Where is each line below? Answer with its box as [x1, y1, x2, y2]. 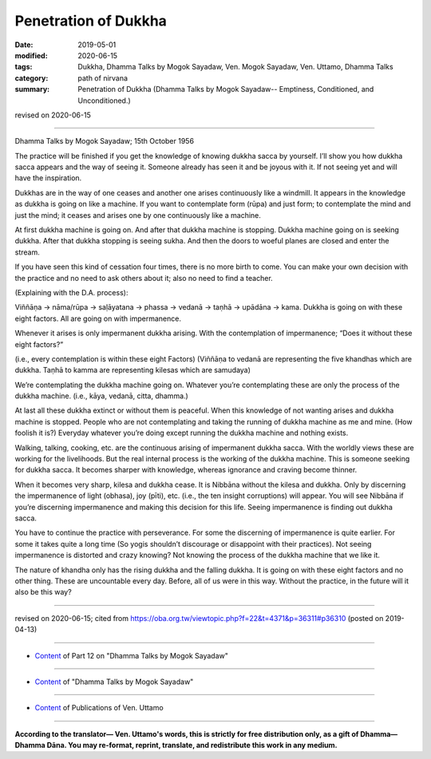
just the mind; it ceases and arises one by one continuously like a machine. [14, 210, 261, 219]
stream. [14, 247, 40, 257]
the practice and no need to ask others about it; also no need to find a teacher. [14, 273, 273, 283]
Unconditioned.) [77, 96, 131, 105]
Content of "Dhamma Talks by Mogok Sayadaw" [34, 677, 194, 686]
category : [14, 73, 49, 83]
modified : [14, 50, 48, 60]
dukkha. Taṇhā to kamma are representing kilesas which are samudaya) [14, 366, 251, 375]
